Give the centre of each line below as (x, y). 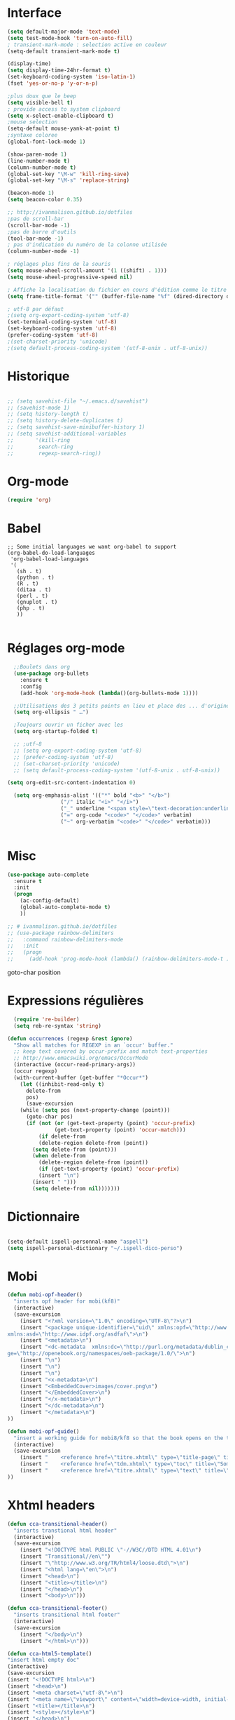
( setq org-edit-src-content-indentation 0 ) (72, 783)
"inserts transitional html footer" (67, 1615)
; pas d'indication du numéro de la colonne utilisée (87, 245)
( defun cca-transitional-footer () (58, 1608)
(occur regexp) (36, 1071)
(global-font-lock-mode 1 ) (47, 142)
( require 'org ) (29, 500)
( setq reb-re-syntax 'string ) (57, 1026)
